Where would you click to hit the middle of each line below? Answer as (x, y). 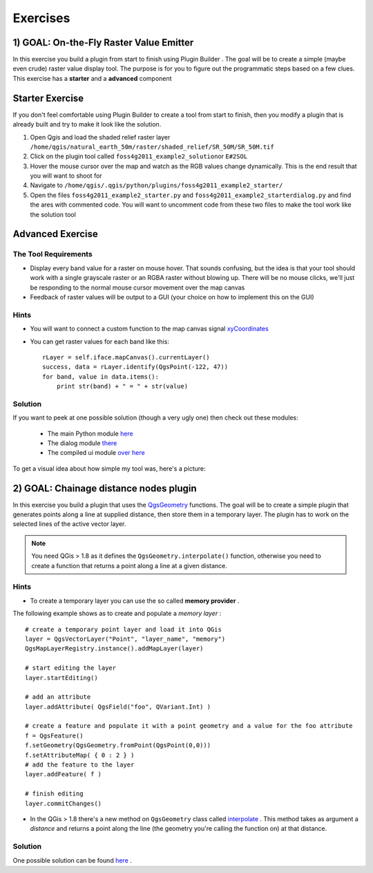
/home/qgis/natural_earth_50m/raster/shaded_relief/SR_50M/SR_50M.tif (152, 147)
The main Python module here (90, 433)
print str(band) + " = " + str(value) (122, 386)
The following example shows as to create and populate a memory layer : (117, 613)
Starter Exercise (48, 98)
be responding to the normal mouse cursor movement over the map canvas (137, 288)
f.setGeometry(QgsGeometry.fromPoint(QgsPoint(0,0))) (118, 745)
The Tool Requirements (52, 254)
